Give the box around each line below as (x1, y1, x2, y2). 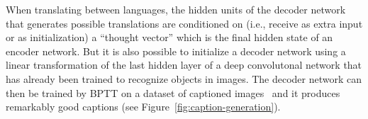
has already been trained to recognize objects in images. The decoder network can (6, 71, 362, 86)
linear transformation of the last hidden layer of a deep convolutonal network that (6, 57, 362, 72)
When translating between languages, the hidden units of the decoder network (6, 2, 346, 16)
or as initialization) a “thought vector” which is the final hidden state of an (6, 30, 333, 45)
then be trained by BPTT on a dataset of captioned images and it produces (6, 85, 340, 100)
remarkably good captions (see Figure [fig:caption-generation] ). (6, 99, 281, 114)
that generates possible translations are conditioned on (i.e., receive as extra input (6, 16, 363, 30)
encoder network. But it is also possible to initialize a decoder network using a (6, 43, 346, 58)
